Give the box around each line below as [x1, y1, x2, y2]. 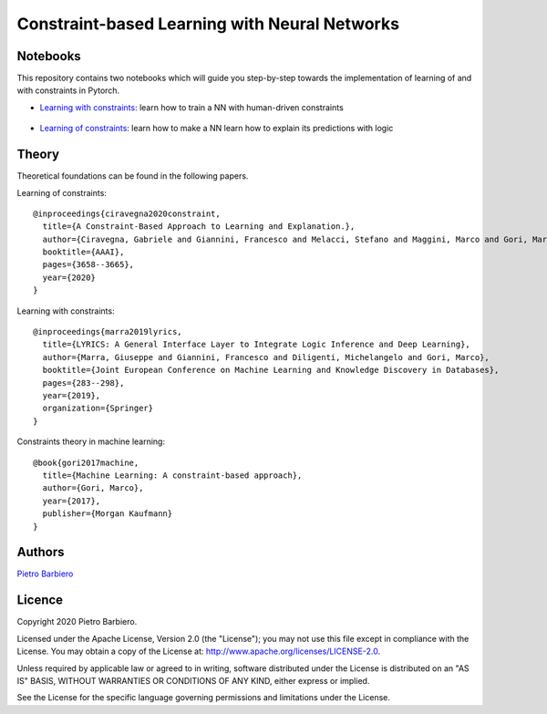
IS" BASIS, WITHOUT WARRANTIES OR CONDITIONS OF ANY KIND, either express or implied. [16, 675, 370, 686]
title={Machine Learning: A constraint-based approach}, [42, 470, 303, 481]
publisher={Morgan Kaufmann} [42, 509, 173, 519]
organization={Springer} [42, 403, 154, 414]
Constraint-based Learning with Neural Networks [16, 14, 400, 34]
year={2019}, [42, 390, 101, 400]
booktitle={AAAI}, [42, 247, 125, 257]
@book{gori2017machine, [33, 457, 139, 468]
